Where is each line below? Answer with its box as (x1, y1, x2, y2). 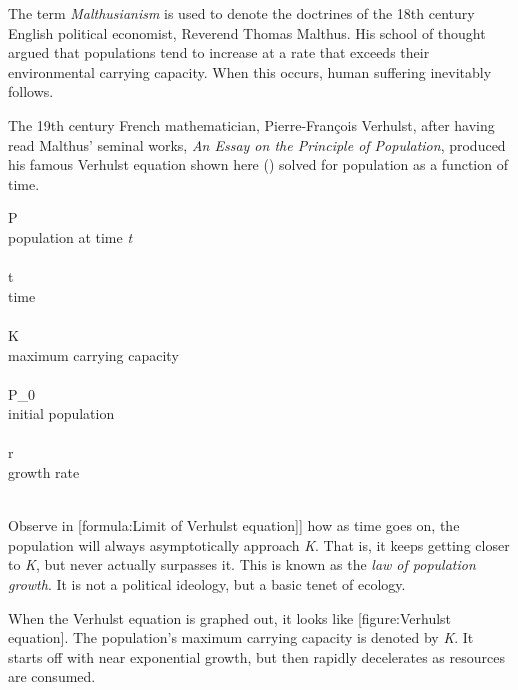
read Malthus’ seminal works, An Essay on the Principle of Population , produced (8, 134, 506, 155)
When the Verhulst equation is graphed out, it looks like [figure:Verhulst (8, 607, 452, 628)
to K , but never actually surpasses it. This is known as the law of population (8, 554, 476, 575)
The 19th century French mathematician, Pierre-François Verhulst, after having (8, 114, 495, 135)
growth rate (8, 462, 80, 483)
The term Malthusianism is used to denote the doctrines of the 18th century (8, 3, 475, 23)
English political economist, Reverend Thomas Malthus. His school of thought (8, 22, 486, 43)
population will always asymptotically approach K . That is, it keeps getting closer (8, 534, 510, 555)
